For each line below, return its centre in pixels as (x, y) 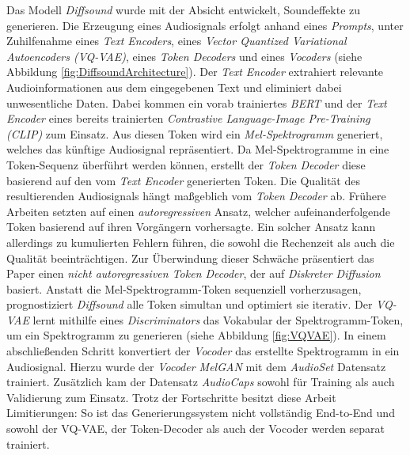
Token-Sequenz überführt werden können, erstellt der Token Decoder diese (186, 164)
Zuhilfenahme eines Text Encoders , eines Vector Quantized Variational (177, 41)
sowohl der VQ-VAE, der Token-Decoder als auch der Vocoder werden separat (196, 428)
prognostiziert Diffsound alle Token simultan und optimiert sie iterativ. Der (190, 304)
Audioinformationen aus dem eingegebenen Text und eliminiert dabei (174, 87)
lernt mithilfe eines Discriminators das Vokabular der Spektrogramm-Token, (218, 319)
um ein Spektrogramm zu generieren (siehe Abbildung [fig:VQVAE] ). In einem (196, 335)
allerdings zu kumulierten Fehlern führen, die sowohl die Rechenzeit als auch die (201, 242)
